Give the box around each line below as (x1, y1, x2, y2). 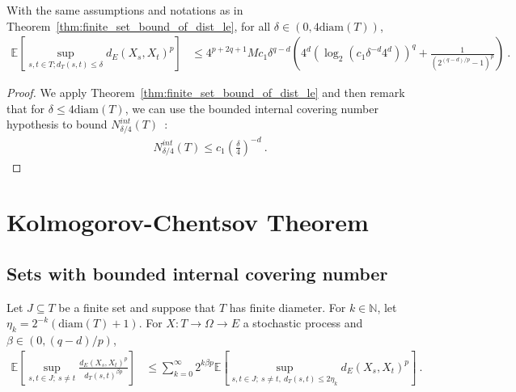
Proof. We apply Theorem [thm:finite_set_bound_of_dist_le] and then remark (6, 84, 405, 101)
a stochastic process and (243, 314, 363, 331)
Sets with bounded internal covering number (6, 261, 388, 286)
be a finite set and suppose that (58, 298, 216, 315)
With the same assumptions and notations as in (6, 2, 243, 18)
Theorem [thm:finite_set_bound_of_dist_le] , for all (6, 17, 271, 34)
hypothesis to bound (6, 116, 108, 133)
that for (6, 99, 45, 116)
